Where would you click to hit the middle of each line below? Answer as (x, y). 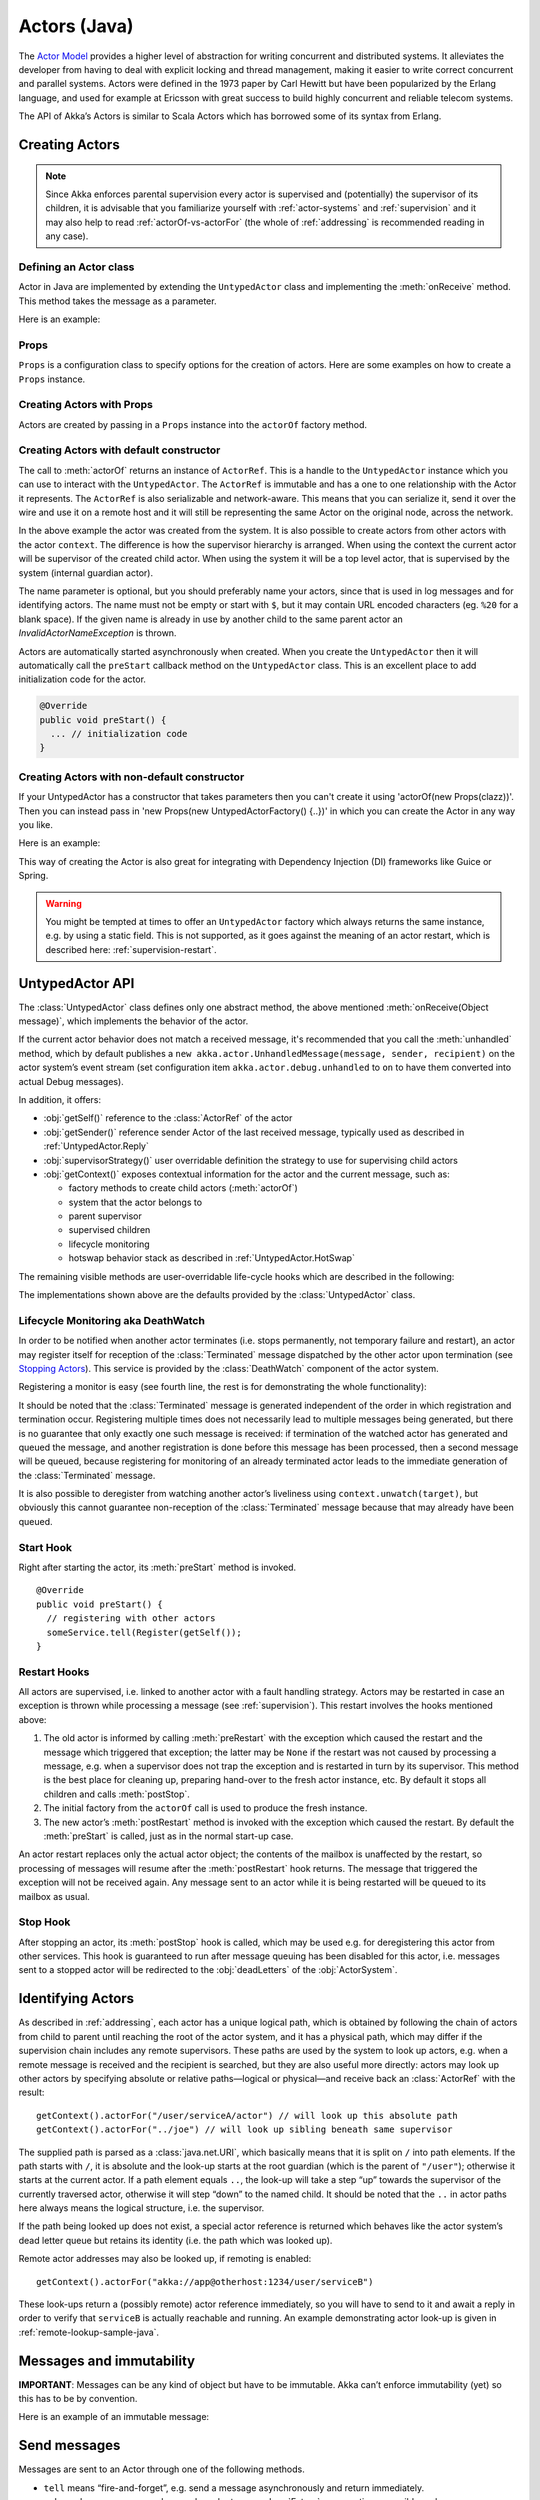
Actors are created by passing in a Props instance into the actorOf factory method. (193, 424)
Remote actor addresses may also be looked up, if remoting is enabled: (165, 2259)
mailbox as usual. (54, 1896)
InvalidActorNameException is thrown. (97, 633)
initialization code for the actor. (82, 679)
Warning (63, 903)
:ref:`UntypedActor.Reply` (96, 1146)
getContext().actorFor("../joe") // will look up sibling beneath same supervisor (244, 2129)
